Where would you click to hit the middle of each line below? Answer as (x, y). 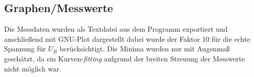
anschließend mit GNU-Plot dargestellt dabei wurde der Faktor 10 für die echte (127, 38)
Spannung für (25, 49)
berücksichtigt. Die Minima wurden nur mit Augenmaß (145, 49)
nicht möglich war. (33, 68)
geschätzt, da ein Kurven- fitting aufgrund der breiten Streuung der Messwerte (124, 58)
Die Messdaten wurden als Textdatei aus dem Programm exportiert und (116, 29)
